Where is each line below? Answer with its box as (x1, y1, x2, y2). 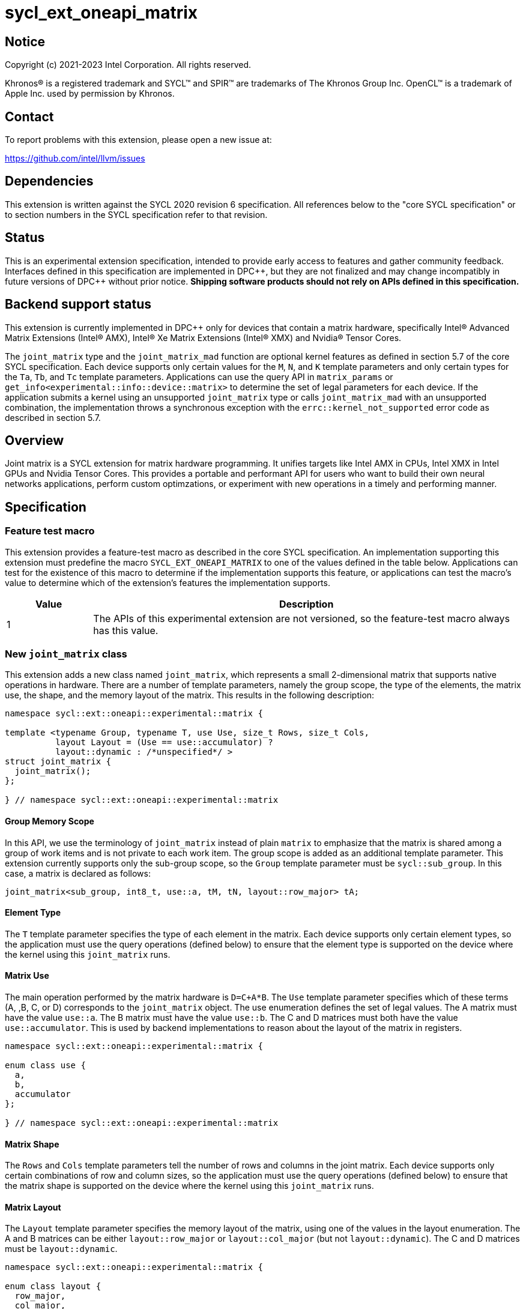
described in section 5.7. (5, 412, 101, 423)
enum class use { (5, 1060, 86, 1071)
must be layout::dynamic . (5, 1244, 118, 1254)
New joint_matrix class (5, 647, 127, 660)
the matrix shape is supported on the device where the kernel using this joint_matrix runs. (5, 1181, 374, 1191)
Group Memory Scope (5, 815, 94, 826)
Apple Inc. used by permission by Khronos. (5, 88, 175, 99)
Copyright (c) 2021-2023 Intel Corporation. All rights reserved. (5, 59, 252, 70)
